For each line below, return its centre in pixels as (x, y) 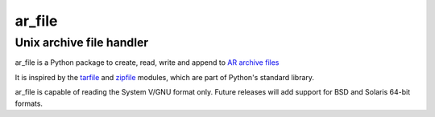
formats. (29, 103)
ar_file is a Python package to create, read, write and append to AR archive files (147, 63)
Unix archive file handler (82, 42)
